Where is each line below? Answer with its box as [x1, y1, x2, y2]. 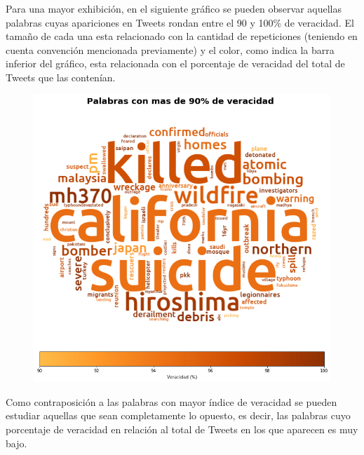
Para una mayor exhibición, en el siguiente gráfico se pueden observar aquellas [6, 1, 342, 15]
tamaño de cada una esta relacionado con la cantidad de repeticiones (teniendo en [6, 29, 358, 43]
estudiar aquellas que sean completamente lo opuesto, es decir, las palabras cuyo [6, 408, 351, 423]
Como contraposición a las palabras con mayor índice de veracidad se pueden [6, 394, 337, 409]
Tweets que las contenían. [6, 69, 116, 84]
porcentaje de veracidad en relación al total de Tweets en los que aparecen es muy [6, 422, 358, 437]
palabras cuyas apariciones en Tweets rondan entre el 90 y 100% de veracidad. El [6, 15, 354, 29]
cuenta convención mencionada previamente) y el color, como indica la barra [6, 42, 335, 57]
